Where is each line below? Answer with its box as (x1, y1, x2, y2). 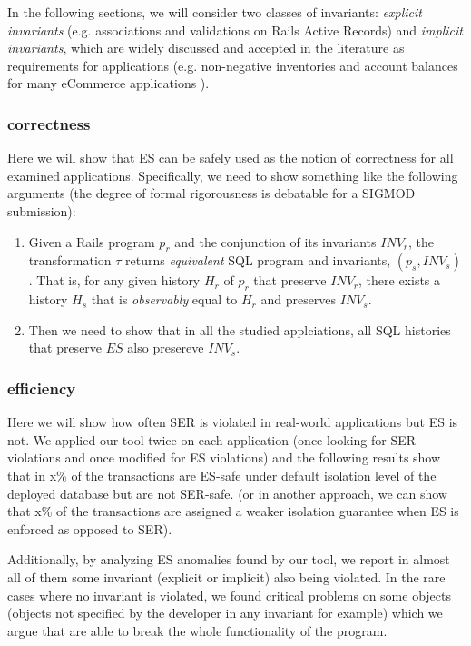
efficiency (7, 376, 76, 399)
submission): (7, 201, 76, 220)
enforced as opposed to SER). (7, 519, 172, 538)
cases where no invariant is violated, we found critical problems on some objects (7, 585, 452, 604)
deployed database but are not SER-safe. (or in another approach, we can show (7, 483, 447, 502)
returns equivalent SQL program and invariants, (125, 251, 391, 270)
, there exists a (358, 271, 441, 290)
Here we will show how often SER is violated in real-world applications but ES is (7, 412, 458, 432)
